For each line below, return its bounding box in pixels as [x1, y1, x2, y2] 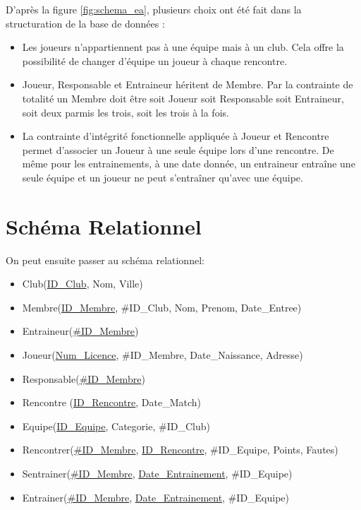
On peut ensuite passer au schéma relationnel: [6, 252, 204, 267]
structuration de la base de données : [6, 16, 165, 30]
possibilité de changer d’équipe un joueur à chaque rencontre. [22, 53, 288, 68]
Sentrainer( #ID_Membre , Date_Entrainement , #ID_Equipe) [22, 466, 293, 480]
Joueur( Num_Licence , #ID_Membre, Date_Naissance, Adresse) [22, 348, 303, 362]
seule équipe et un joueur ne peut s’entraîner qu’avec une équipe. [22, 170, 303, 184]
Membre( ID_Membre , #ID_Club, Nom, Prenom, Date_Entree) [22, 300, 302, 314]
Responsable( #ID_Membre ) [22, 371, 145, 386]
